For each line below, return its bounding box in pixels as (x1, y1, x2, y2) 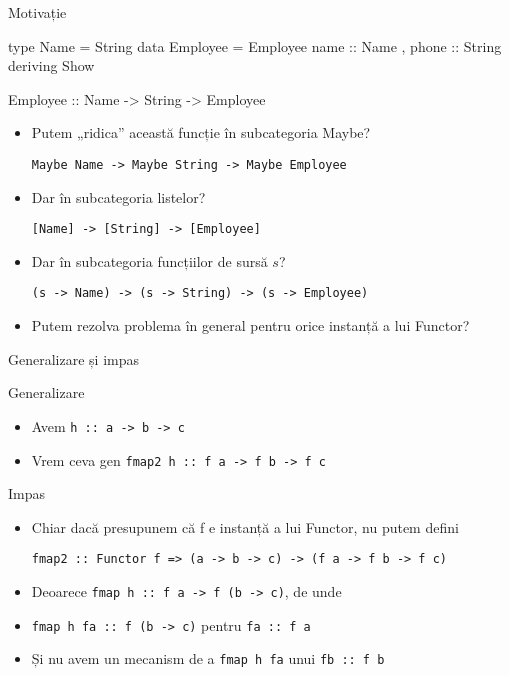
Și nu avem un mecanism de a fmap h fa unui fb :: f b (31, 648, 385, 669)
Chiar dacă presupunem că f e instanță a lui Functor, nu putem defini (31, 516, 459, 537)
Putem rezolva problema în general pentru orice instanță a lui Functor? (31, 315, 470, 336)
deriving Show (8, 55, 95, 76)
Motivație (8, 2, 67, 22)
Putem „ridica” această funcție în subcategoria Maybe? (31, 122, 371, 143)
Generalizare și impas (8, 348, 139, 369)
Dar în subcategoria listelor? (31, 186, 206, 207)
